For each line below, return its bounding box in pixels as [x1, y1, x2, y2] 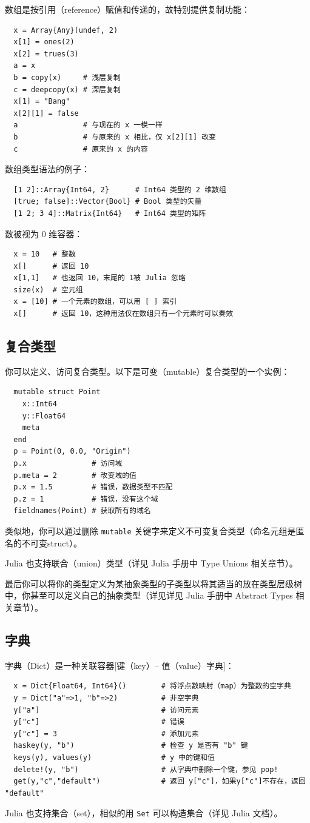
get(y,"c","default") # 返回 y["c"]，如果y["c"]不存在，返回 [13, 777, 306, 786]
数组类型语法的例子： [5, 163, 90, 175]
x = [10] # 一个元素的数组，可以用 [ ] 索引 [13, 297, 177, 306]
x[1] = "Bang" [13, 97, 70, 106]
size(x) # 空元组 [13, 285, 83, 294]
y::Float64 [22, 411, 66, 420]
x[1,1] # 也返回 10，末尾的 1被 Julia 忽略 [13, 274, 186, 283]
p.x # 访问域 [13, 459, 123, 468]
